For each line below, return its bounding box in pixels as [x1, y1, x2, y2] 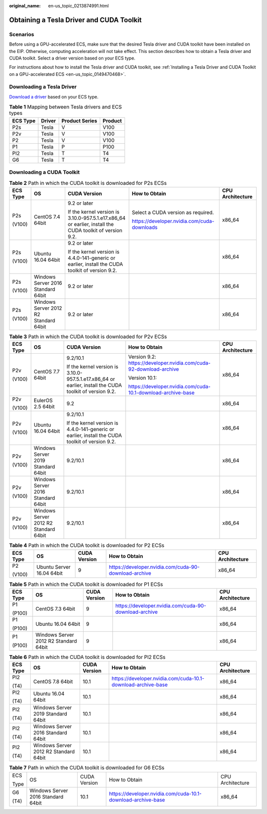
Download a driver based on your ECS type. [9, 94, 99, 100]
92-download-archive [128, 366, 179, 373]
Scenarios [9, 31, 35, 38]
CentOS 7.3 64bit [35, 605, 75, 612]
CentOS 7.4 [34, 213, 60, 220]
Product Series [61, 117, 97, 124]
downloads [132, 223, 158, 230]
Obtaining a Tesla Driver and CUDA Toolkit [9, 15, 142, 24]
